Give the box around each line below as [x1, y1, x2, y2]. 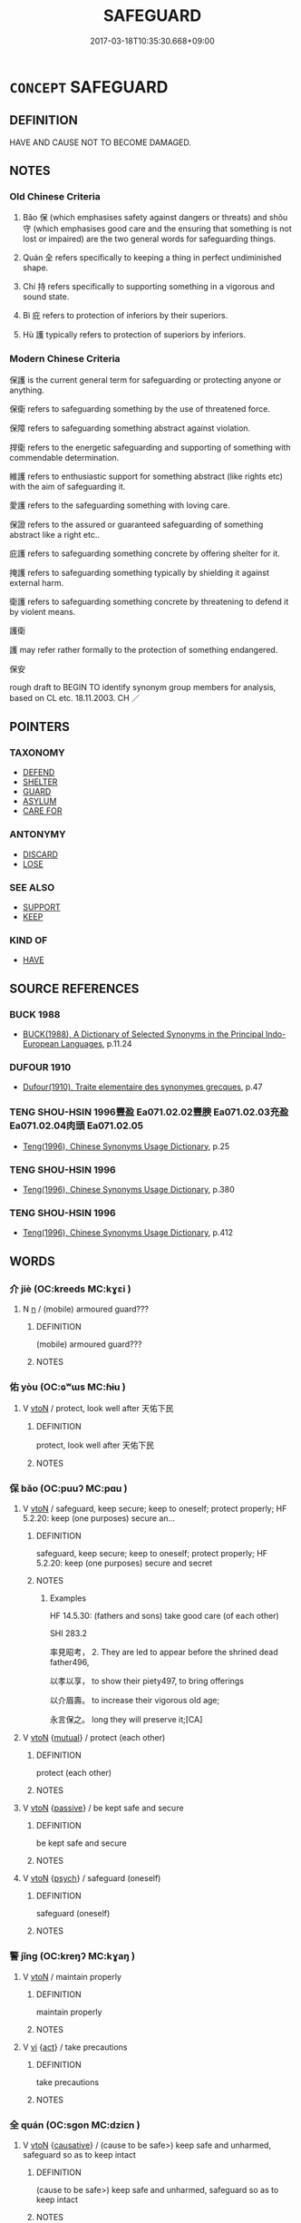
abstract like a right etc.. [9, 529, 100, 540]
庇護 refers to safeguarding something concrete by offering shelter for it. [9, 548, 281, 559]
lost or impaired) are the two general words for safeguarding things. [22, 233, 277, 245]
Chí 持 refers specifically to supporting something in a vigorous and [22, 281, 275, 292]
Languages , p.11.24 [60, 1038, 132, 1048]
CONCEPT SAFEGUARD [9, 76, 169, 97]
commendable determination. [9, 452, 120, 463]
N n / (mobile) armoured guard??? [22, 1303, 150, 1314]
